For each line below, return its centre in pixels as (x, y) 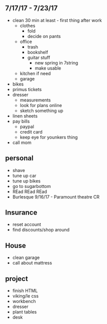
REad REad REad (30, 191)
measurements (35, 100)
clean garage (26, 257)
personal (19, 158)
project (17, 279)
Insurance (21, 213)
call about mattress (32, 263)
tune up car (24, 175)
